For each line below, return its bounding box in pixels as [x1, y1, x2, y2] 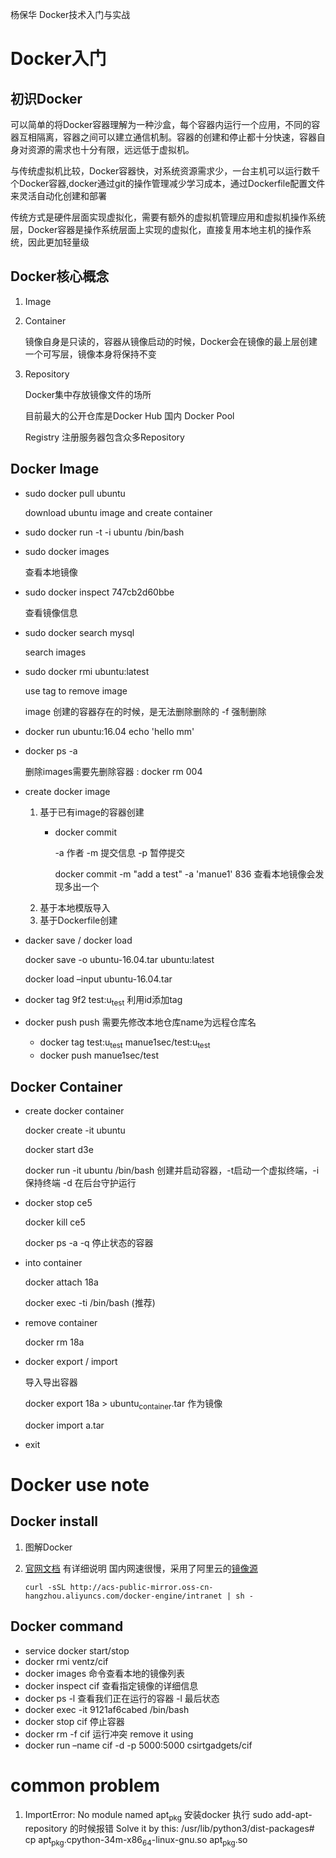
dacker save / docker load [24, 934, 133, 946]
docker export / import [24, 1356, 118, 1368]
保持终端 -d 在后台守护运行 [24, 1177, 137, 1189]
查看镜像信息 [24, 606, 78, 618]
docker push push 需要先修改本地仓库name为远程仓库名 [24, 1016, 257, 1028]
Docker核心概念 [10, 268, 110, 285]
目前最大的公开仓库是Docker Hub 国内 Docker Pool [24, 409, 235, 422]
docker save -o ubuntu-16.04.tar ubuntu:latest [24, 953, 215, 965]
